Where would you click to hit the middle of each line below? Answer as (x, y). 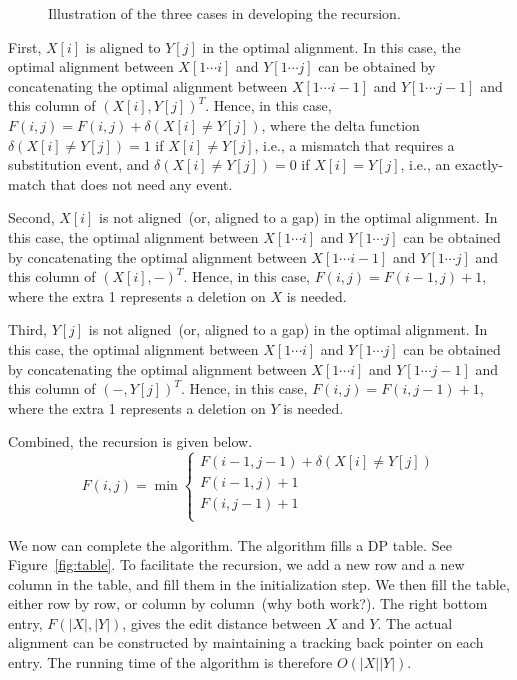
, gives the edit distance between (222, 622)
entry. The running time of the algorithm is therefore (170, 662)
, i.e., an (425, 164)
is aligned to (123, 46)
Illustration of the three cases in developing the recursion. (224, 13)
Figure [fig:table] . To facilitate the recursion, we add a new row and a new (236, 564)
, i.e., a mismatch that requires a (354, 144)
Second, (31, 217)
